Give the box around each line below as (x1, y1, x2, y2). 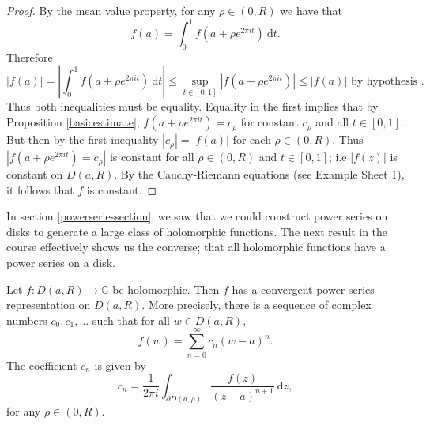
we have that (280, 2, 342, 18)
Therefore (6, 48, 53, 65)
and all (315, 114, 349, 130)
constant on (6, 166, 63, 182)
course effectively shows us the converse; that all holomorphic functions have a (6, 239, 386, 255)
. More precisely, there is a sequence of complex (141, 296, 372, 313)
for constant (240, 114, 299, 130)
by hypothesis (350, 76, 418, 88)
